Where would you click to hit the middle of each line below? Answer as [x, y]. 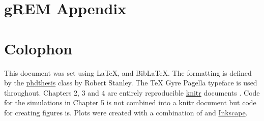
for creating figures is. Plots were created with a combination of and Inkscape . [126, 112]
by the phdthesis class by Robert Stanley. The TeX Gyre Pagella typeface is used [131, 83]
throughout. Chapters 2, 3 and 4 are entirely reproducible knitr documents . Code [132, 92]
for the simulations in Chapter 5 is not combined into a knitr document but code [130, 102]
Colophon [38, 48]
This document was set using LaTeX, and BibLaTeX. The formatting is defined [128, 72]
